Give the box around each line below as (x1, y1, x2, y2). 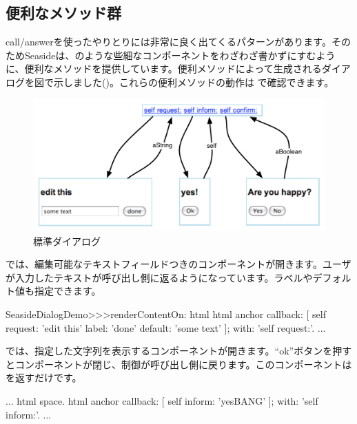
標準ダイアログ (33, 233, 101, 248)
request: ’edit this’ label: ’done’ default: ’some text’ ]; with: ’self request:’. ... (6, 320, 326, 335)
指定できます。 (34, 284, 101, 298)
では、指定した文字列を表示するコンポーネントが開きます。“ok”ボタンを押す (6, 343, 352, 358)
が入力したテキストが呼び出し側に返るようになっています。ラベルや (6, 270, 313, 284)
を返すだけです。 (6, 370, 82, 385)
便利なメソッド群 (6, 2, 121, 23)
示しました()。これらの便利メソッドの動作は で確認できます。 (53, 74, 334, 89)
